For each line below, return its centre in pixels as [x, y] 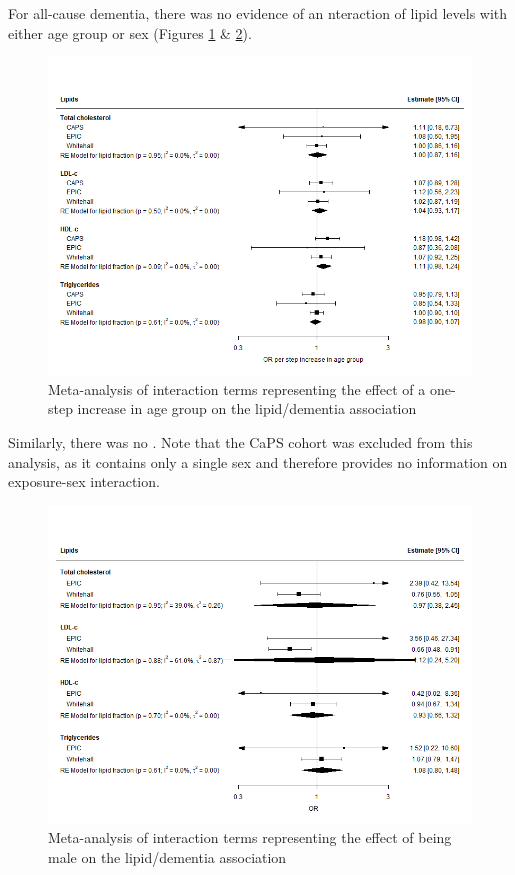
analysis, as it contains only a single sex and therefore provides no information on [258, 461]
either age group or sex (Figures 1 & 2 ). [130, 32]
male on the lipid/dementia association [167, 856]
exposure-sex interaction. [84, 481]
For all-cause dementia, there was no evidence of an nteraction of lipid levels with [258, 13]
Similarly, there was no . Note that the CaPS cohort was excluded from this [240, 441]
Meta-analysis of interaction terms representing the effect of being [250, 837]
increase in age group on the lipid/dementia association [247, 408]
